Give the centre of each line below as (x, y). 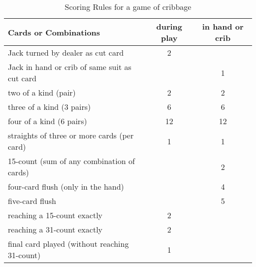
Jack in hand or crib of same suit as (70, 67)
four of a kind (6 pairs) (48, 121)
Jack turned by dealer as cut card (66, 52)
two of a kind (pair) (42, 92)
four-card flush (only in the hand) (66, 186)
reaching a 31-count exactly (55, 229)
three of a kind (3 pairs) (49, 107)
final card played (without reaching (68, 244)
